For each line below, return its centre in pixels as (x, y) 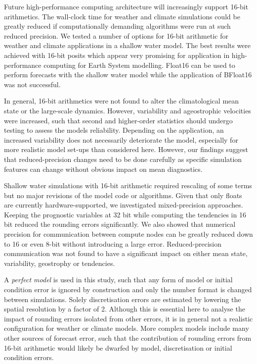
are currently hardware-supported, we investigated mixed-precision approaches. (124, 205)
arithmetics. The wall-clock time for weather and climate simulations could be (122, 16)
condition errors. (29, 357)
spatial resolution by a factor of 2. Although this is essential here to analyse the (125, 309)
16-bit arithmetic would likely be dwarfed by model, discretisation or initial (118, 347)
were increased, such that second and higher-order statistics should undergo (118, 120)
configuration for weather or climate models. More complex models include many (127, 328)
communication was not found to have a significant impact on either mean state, (126, 253)
